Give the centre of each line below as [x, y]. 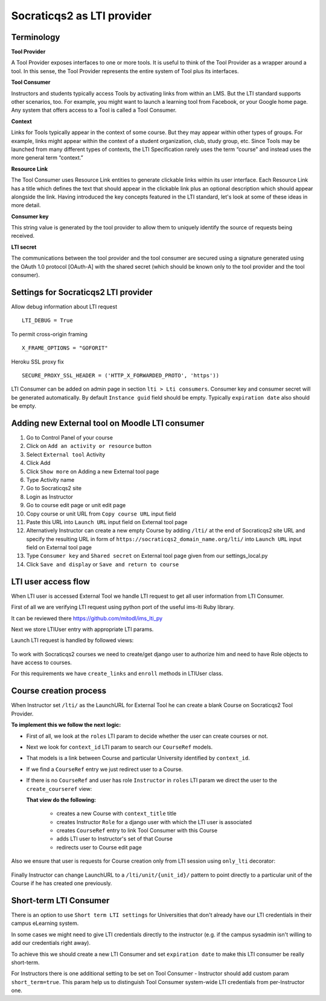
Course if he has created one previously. [62, 883]
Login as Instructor [50, 497]
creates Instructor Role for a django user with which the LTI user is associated [154, 822]
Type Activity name [50, 479]
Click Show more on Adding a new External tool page [93, 472]
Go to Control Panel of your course [69, 437]
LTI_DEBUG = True [47, 321]
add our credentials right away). [51, 943]
